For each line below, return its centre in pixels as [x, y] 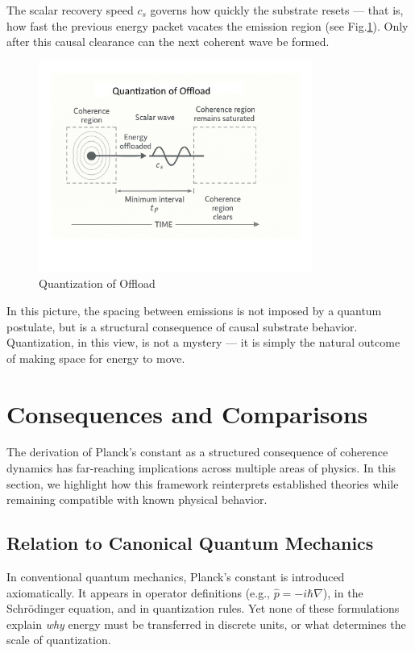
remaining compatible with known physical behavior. [137, 499]
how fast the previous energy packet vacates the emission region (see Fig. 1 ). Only [207, 25]
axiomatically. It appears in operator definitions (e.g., [138, 592]
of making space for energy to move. [96, 358]
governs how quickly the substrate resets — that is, [277, 10]
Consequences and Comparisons [187, 413]
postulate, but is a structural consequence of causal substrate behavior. [182, 326]
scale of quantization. [59, 640]
